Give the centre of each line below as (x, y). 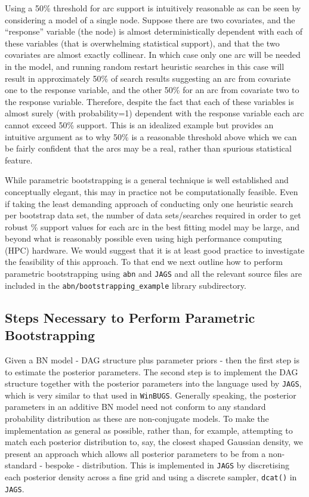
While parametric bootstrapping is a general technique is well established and (147, 180)
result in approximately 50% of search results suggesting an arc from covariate (148, 78)
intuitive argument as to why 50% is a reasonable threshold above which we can (151, 136)
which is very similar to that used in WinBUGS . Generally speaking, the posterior (151, 395)
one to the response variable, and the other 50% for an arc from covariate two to (152, 90)
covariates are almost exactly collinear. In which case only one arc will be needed (153, 55)
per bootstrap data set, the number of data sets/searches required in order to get (153, 215)
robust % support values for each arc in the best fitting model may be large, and (152, 226)
